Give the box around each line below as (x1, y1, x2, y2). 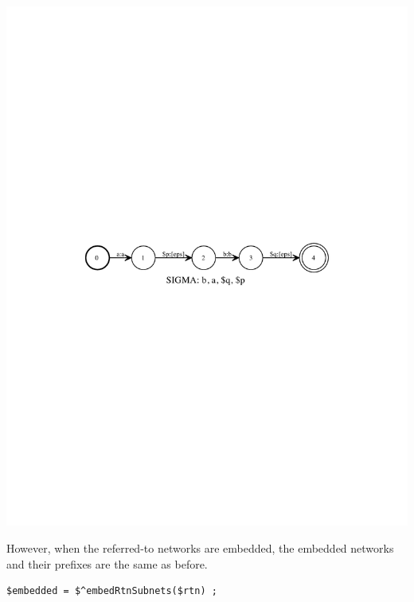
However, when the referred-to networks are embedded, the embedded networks (6, 540, 394, 557)
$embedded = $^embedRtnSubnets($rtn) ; (6, 585, 217, 597)
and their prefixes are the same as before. (6, 555, 208, 572)
